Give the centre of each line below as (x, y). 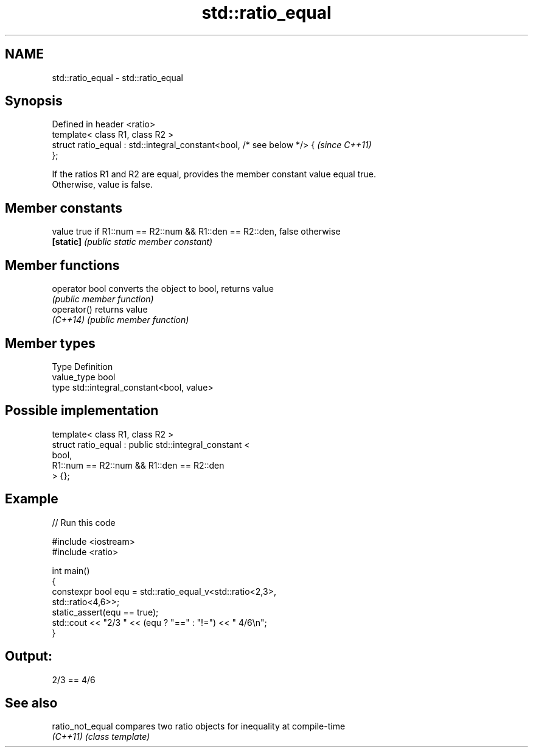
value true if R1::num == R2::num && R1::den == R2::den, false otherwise (196, 232)
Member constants (64, 208)
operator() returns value (100, 310)
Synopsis (34, 101)
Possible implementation (82, 411)
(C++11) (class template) (101, 737)
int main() (71, 570)
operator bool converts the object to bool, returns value (163, 289)
